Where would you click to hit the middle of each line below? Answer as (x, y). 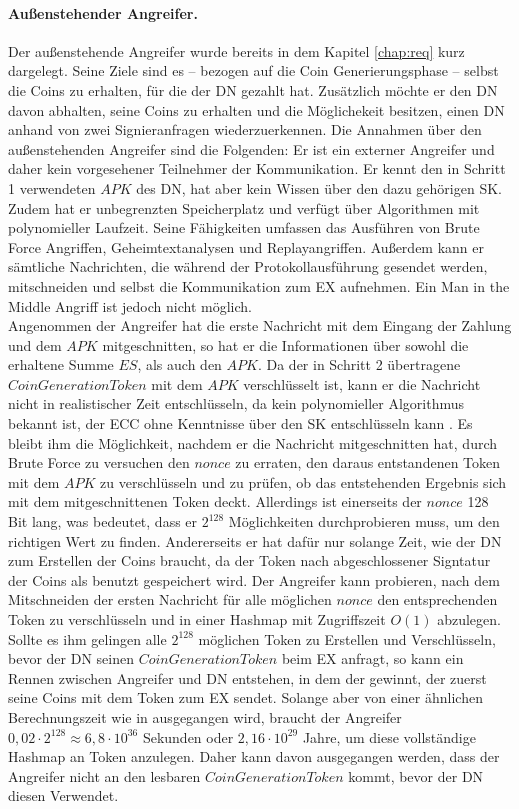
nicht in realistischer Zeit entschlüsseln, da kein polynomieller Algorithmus (236, 403)
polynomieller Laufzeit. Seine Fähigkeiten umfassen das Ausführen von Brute (244, 227)
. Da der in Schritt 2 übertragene (359, 364)
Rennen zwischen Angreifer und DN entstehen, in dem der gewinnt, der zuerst (247, 677)
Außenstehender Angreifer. (103, 12)
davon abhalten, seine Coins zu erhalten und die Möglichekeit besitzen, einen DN (256, 109)
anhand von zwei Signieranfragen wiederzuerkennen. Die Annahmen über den (245, 129)
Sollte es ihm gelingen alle (87, 638)
